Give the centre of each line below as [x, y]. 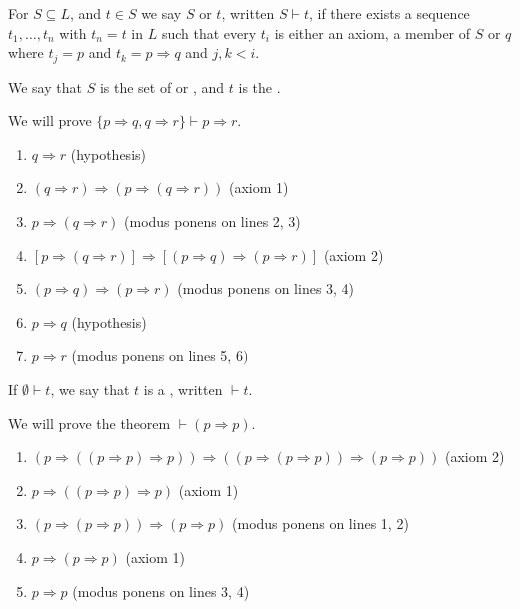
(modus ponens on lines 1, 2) [320, 523]
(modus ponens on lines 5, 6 [157, 355]
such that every [209, 32]
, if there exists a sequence [389, 13]
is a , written [183, 388]
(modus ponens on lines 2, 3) [212, 221]
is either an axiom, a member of [372, 32]
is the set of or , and [162, 86]
